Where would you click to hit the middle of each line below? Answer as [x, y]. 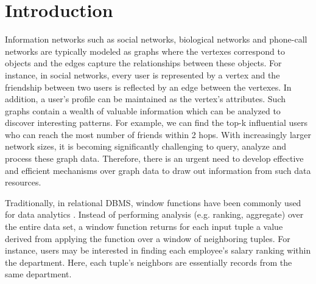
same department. [38, 274]
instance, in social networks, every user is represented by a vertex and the [142, 74]
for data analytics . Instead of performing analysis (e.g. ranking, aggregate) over [154, 214]
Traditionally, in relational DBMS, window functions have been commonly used [153, 202]
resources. [23, 182]
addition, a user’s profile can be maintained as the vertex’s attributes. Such [146, 99]
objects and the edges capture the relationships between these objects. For [143, 63]
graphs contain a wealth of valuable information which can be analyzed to [143, 110]
